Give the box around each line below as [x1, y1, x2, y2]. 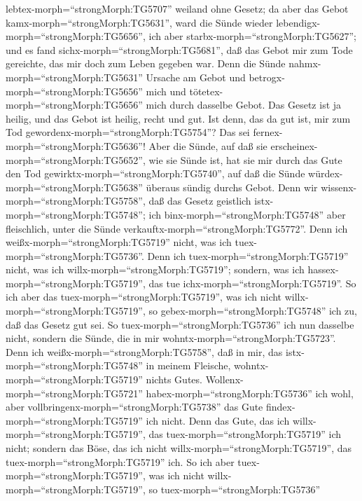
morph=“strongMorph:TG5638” [6, 179, 143, 194]
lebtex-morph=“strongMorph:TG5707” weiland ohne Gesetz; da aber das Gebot [6, 1, 349, 15]
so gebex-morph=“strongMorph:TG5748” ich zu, [148, 303, 357, 318]
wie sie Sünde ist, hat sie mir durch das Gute [148, 152, 342, 167]
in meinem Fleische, [146, 358, 231, 373]
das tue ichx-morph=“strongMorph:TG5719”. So [148, 275, 356, 290]
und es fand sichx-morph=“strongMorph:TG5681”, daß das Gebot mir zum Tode [6, 42, 353, 57]
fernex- [253, 125, 283, 139]
